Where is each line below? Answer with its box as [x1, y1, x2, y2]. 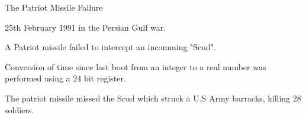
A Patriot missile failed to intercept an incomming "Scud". [5, 41, 217, 53]
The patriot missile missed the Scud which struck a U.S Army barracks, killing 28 [5, 91, 301, 104]
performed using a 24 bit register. [5, 72, 126, 84]
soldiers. [5, 103, 34, 116]
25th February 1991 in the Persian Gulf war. [5, 21, 166, 33]
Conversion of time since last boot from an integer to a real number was [5, 60, 266, 73]
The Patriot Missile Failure [5, 1, 103, 13]
